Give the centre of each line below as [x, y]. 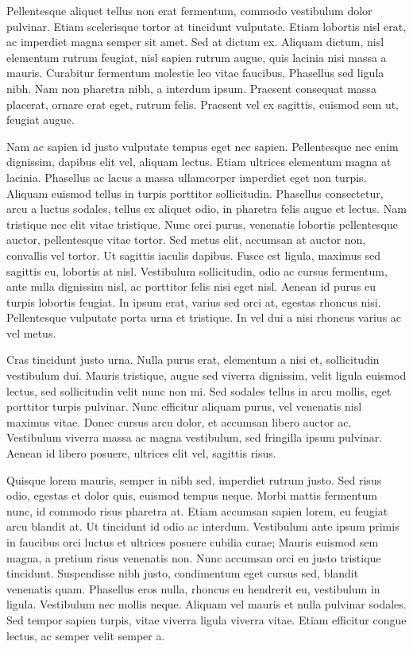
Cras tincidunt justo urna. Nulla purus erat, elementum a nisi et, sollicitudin [193, 359]
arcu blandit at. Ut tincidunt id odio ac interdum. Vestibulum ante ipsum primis [203, 526]
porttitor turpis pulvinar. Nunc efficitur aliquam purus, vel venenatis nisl [184, 406]
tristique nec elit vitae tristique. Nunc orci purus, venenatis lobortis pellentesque [203, 224]
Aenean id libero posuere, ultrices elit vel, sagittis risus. [141, 453]
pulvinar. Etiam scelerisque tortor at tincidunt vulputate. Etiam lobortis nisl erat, [206, 26]
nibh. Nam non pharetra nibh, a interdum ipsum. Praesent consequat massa [191, 88]
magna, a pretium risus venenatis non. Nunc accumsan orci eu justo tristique [194, 557]
